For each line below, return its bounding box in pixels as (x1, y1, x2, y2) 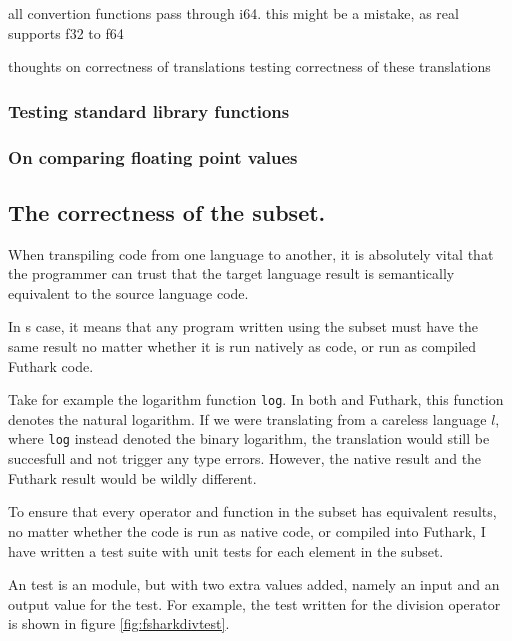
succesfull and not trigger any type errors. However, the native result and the (8, 448, 482, 469)
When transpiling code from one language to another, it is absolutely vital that (8, 243, 494, 264)
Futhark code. (8, 355, 94, 376)
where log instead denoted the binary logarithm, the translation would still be (8, 428, 490, 449)
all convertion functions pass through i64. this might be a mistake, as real (8, 3, 459, 23)
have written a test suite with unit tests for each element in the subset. (8, 540, 444, 561)
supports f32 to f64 (8, 22, 124, 43)
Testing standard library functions (8, 98, 290, 123)
